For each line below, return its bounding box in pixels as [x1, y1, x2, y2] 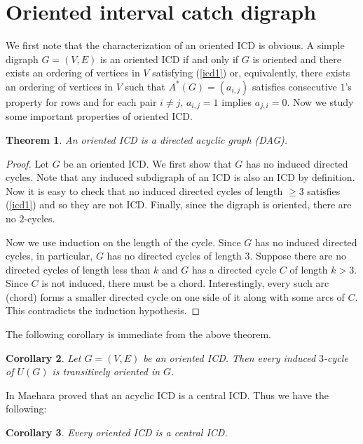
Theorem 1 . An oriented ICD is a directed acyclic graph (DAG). [6, 132, 288, 147]
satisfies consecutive [252, 79, 337, 93]
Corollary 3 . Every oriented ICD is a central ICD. [6, 425, 228, 440]
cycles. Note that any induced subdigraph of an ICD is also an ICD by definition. [6, 170, 355, 184]
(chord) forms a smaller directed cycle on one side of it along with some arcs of [6, 289, 345, 304]
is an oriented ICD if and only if [100, 51, 239, 66]
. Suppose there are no [249, 248, 346, 263]
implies [221, 94, 252, 109]
